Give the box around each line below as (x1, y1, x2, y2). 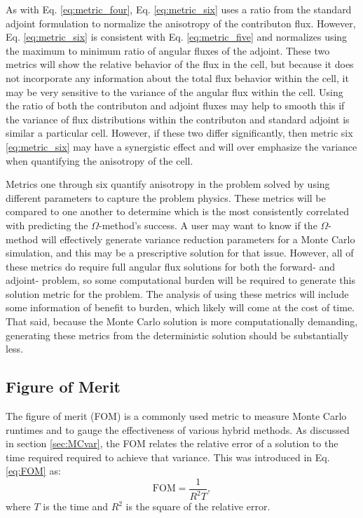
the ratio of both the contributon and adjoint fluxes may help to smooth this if (6, 98, 345, 113)
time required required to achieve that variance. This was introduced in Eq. (6, 449, 330, 464)
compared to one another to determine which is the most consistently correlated (6, 204, 350, 219)
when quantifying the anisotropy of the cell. (6, 153, 193, 168)
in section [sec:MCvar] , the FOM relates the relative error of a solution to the (6, 436, 338, 451)
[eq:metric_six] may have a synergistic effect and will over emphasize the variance (6, 139, 357, 154)
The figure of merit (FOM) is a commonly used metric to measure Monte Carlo (6, 409, 347, 423)
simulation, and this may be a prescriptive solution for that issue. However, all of (6, 245, 354, 260)
